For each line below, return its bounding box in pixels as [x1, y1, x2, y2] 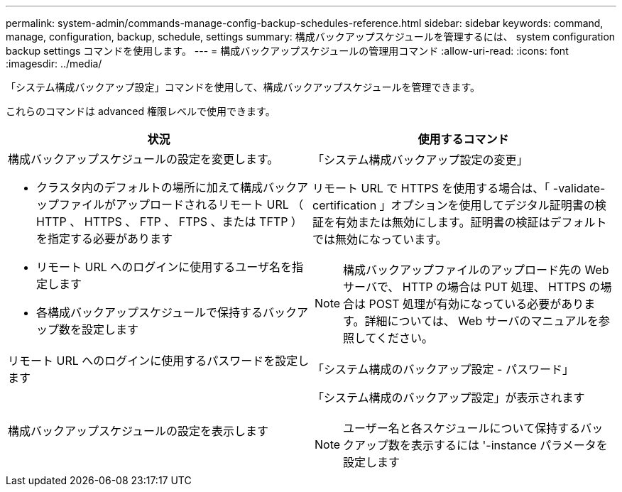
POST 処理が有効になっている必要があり [369, 297, 584, 311]
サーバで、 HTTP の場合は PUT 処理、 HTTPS [343, 280, 586, 294]
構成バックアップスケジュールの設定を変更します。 [8, 152, 279, 166]
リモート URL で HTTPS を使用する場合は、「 [312, 181, 550, 195]
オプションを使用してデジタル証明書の [391, 198, 595, 212]
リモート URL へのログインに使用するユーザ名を [36, 260, 292, 274]
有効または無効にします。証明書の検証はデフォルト [335, 215, 607, 229]
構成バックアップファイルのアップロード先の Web [343, 263, 609, 277]
